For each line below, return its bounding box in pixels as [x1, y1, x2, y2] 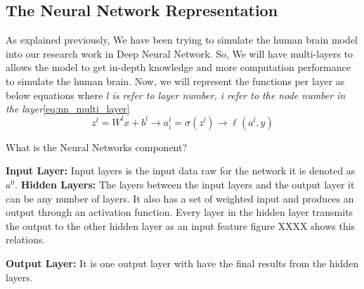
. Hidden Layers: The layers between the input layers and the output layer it [15, 176, 355, 191]
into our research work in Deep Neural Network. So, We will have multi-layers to [6, 46, 353, 60]
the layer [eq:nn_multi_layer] [6, 101, 130, 116]
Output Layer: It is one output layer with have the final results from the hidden [6, 255, 359, 270]
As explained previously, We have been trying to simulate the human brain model [6, 32, 358, 47]
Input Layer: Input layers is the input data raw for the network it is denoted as [6, 163, 356, 178]
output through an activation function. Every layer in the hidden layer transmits [6, 205, 353, 219]
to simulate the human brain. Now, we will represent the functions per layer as [6, 73, 345, 88]
